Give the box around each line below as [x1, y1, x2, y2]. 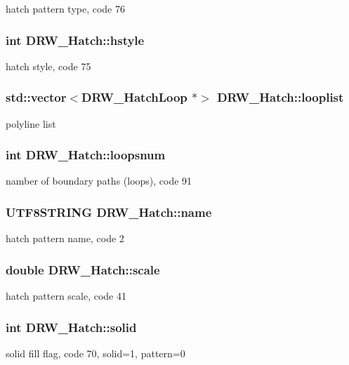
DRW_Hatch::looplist [217, 88, 344, 106]
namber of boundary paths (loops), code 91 [6, 173, 192, 188]
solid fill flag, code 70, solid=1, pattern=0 [6, 345, 185, 360]
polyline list [6, 116, 56, 131]
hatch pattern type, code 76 [6, 1, 125, 15]
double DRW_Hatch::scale [6, 260, 160, 278]
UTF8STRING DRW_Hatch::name [6, 203, 212, 220]
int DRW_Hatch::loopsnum [6, 146, 166, 164]
